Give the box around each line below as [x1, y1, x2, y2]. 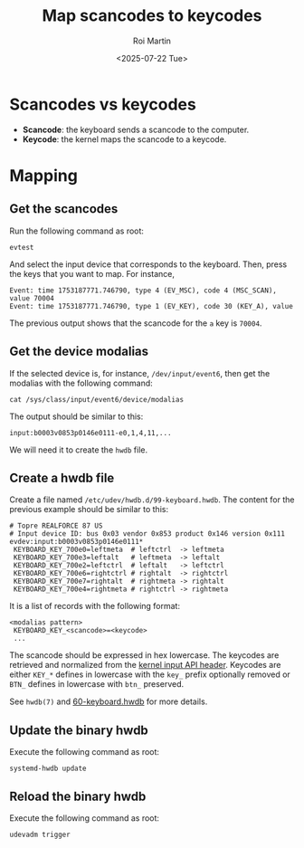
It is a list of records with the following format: [9, 601, 181, 612]
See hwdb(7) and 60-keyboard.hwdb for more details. [9, 696, 208, 707]
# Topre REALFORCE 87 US [9, 521, 103, 530]
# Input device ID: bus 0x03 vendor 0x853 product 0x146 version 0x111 [9, 529, 285, 538]
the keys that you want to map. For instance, [9, 268, 175, 279]
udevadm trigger [9, 830, 71, 839]
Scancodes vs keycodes [9, 94, 196, 114]
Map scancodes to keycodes [42, 5, 262, 26]
